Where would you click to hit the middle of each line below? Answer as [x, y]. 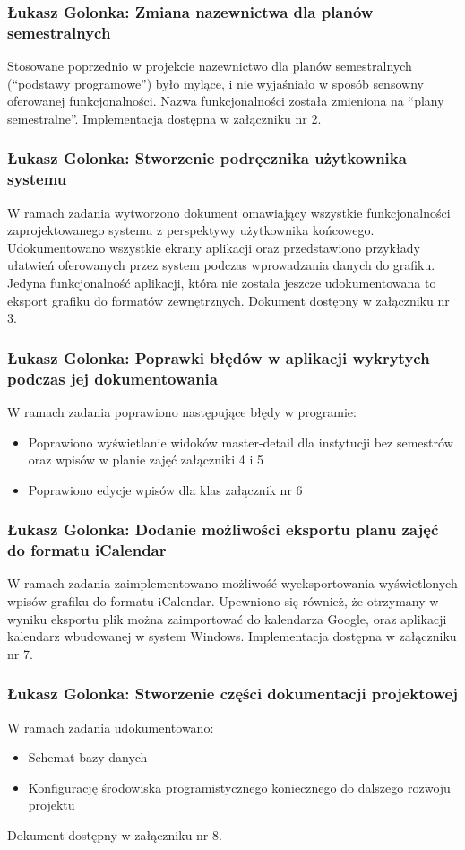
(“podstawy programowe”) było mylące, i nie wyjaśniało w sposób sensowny [215, 83]
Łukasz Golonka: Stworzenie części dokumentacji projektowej [232, 694]
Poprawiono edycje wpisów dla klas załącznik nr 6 [165, 489]
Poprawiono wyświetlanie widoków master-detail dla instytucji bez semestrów [241, 442]
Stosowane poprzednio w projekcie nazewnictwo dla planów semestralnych [210, 66]
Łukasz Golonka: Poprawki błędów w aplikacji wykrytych [219, 357]
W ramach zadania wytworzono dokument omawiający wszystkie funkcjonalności [229, 212]
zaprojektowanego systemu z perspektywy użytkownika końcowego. [191, 230]
